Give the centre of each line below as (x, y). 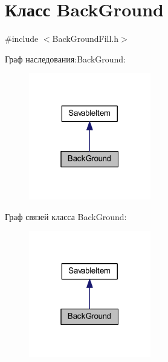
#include (22, 39)
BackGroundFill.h (86, 39)
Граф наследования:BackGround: (66, 59)
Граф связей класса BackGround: (66, 216)
